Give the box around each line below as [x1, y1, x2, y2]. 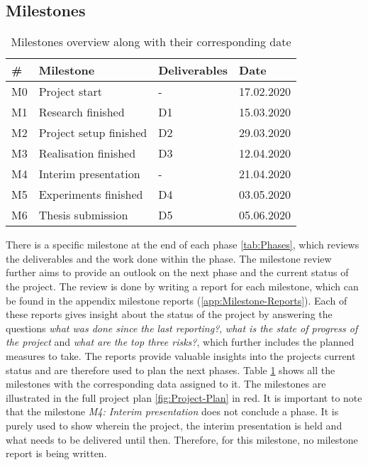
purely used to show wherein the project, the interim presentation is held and [6, 417, 342, 432]
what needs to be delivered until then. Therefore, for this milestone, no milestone [6, 432, 358, 447]
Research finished [38, 104, 125, 121]
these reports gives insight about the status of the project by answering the [6, 307, 333, 322]
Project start [38, 83, 102, 100]
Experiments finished [38, 186, 143, 203]
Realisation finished [38, 145, 136, 162]
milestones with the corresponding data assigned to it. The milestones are [6, 376, 326, 391]
